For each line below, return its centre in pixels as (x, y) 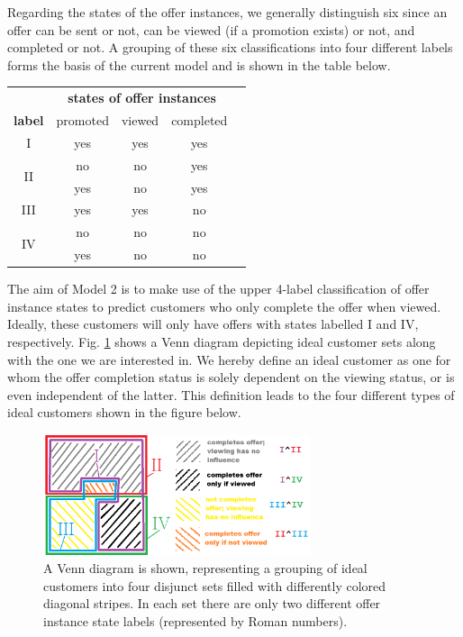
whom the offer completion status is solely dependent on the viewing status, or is (231, 377)
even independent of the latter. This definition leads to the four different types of (231, 394)
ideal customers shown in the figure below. (124, 412)
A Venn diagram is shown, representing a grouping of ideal (205, 568)
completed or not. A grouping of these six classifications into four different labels (230, 47)
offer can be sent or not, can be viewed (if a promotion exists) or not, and (211, 29)
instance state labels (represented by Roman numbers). (195, 620)
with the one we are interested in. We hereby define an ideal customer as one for (229, 359)
